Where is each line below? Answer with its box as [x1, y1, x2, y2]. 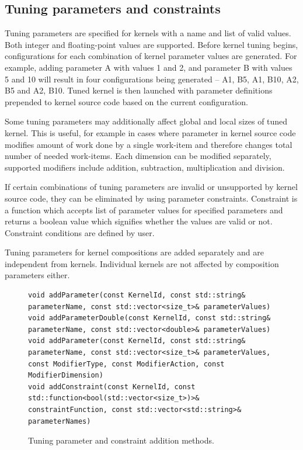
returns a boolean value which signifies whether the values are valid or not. [5, 215, 273, 227]
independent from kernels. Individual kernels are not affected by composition [5, 257, 279, 269]
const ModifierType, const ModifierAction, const [28, 359, 225, 368]
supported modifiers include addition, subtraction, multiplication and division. [5, 161, 285, 173]
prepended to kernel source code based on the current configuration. [5, 95, 248, 108]
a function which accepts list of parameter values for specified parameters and [5, 203, 283, 216]
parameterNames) [28, 417, 91, 425]
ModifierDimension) [28, 371, 103, 380]
